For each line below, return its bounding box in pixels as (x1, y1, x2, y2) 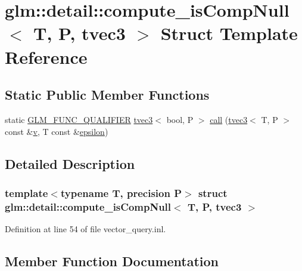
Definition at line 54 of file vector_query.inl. (5, 223, 166, 235)
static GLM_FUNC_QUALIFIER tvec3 (5, 113, 153, 125)
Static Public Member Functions (5, 85, 210, 104)
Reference (5, 44, 88, 69)
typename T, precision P (60, 185, 182, 200)
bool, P (166, 113, 194, 125)
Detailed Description (5, 154, 135, 173)
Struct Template (160, 21, 298, 45)
